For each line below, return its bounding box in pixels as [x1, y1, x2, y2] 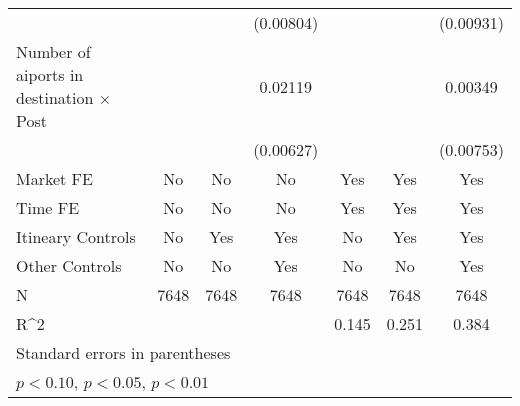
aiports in [16, 63, 84, 86]
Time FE [16, 196, 80, 219]
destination [16, 86, 94, 109]
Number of [16, 40, 91, 63]
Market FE [16, 167, 93, 190]
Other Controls [16, 254, 122, 277]
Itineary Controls [16, 225, 136, 248]
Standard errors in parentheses [16, 341, 231, 364]
